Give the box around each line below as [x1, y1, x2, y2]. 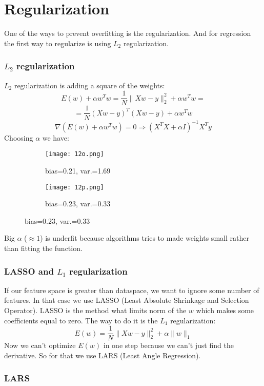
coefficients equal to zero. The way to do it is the [4, 315, 158, 325]
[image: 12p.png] [45, 183, 104, 191]
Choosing [4, 132, 33, 143]
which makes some [196, 305, 254, 316]
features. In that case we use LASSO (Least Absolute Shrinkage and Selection [4, 295, 249, 305]
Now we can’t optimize [4, 340, 76, 351]
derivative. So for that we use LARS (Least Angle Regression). [4, 350, 201, 360]
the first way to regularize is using [4, 37, 111, 48]
